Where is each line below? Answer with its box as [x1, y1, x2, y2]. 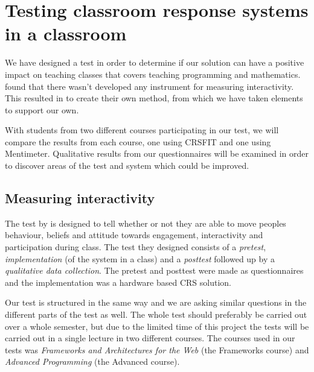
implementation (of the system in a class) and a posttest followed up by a [5, 252, 275, 265]
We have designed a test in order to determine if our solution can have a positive [5, 56, 304, 69]
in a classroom [5, 21, 127, 46]
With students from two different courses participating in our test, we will [5, 124, 279, 136]
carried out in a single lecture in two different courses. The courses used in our [5, 332, 295, 344]
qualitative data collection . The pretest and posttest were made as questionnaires [5, 264, 304, 277]
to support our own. [5, 103, 79, 116]
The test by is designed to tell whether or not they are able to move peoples [5, 216, 286, 229]
